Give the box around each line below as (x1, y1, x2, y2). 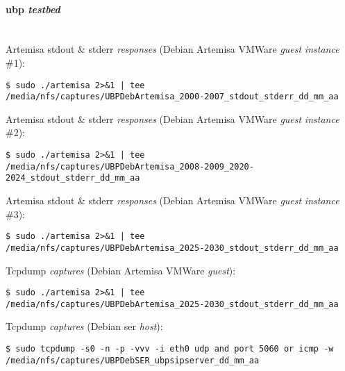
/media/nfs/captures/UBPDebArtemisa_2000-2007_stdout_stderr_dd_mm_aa (6, 92, 339, 102)
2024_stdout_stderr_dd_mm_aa (6, 173, 140, 183)
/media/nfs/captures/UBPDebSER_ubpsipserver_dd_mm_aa (6, 355, 260, 365)
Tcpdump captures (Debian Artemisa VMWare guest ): (6, 263, 236, 277)
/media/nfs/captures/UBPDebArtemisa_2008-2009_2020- (6, 161, 254, 172)
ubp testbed (6, 1, 60, 16)
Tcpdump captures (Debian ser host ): (6, 319, 163, 333)
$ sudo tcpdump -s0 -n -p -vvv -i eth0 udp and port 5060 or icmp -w (6, 344, 334, 354)
